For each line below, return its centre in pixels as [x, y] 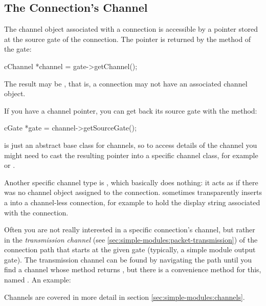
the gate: [18, 49]
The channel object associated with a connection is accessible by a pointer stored [131, 29]
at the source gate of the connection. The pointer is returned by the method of [128, 39]
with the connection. [36, 212]
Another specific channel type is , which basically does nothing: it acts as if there [131, 182]
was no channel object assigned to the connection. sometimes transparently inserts [133, 192]
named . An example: [38, 280]
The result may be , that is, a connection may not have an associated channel [126, 83]
